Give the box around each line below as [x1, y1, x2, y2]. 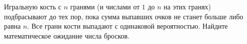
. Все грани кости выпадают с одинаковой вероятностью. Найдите [27, 21, 228, 31]
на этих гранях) [163, 1, 211, 11]
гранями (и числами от [70, 1, 140, 11]
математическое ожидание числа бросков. [4, 30, 130, 41]
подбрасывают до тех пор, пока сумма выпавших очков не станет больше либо [4, 11, 244, 21]
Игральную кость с [4, 1, 62, 11]
